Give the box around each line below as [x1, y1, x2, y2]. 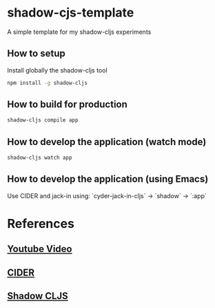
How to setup [7, 48, 65, 59]
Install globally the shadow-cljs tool [7, 66, 108, 74]
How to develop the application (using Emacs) [7, 173, 209, 185]
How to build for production [7, 99, 127, 110]
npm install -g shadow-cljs [7, 79, 88, 86]
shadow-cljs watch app [7, 154, 72, 162]
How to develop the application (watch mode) [7, 136, 207, 148]
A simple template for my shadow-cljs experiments [7, 28, 152, 36]
